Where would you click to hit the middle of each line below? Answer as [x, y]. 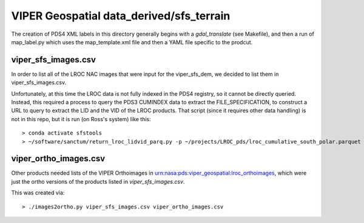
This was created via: [38, 193]
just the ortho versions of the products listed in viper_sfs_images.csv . [98, 181]
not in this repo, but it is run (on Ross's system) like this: [81, 119]
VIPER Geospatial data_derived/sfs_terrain [121, 16]
